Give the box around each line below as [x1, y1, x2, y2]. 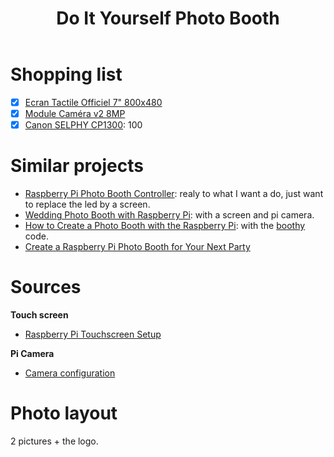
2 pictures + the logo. [10, 435, 99, 447]
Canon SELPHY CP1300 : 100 [24, 119, 143, 131]
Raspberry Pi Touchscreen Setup [24, 328, 162, 340]
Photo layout [10, 402, 118, 425]
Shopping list [10, 63, 123, 86]
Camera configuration [24, 367, 116, 379]
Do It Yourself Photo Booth [56, 7, 280, 30]
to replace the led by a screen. [24, 198, 151, 211]
